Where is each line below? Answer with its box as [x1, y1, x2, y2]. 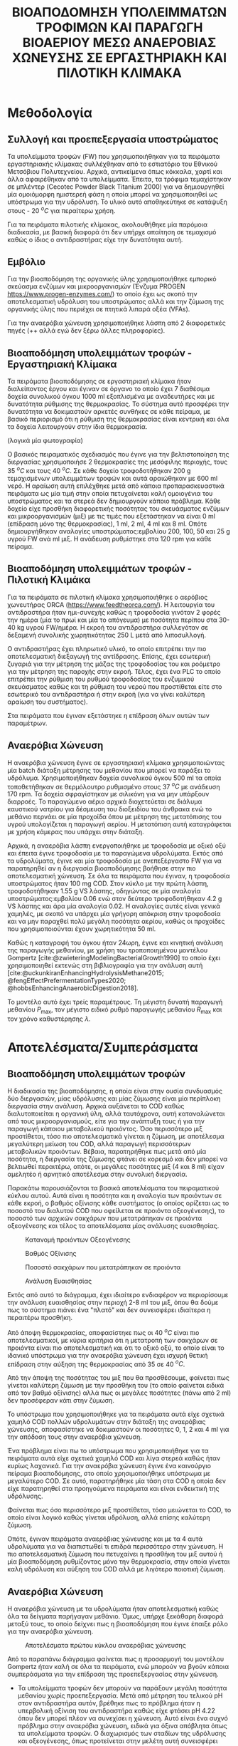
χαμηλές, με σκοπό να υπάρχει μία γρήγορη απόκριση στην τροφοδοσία [7, 910, 222, 918]
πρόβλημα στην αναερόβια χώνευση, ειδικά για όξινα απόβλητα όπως [17, 1722, 227, 1730]
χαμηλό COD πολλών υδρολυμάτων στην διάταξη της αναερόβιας [7, 1418, 206, 1426]
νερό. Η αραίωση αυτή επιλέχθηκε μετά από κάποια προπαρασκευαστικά [7, 482, 225, 490]
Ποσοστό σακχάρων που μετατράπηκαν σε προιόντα [25, 1263, 181, 1272]
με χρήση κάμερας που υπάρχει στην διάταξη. [7, 828, 144, 836]
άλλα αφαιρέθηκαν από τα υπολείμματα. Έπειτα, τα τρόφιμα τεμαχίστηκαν [7, 175, 232, 183]
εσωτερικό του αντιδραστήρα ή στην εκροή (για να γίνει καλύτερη [7, 690, 205, 698]
